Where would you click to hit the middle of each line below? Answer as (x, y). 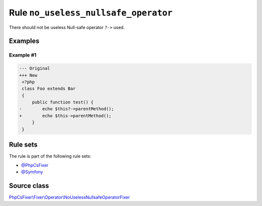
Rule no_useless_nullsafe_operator (91, 13)
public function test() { (63, 102)
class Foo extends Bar (49, 89)
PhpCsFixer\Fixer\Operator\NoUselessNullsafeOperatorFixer (69, 197)
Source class (29, 185)
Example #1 (23, 55)
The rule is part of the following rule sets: (50, 156)
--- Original (35, 68)
